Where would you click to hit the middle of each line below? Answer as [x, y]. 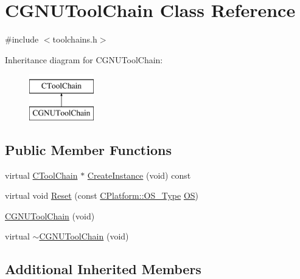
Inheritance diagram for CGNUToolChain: [84, 59]
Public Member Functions [88, 149]
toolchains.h [75, 39]
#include [22, 39]
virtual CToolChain [41, 175]
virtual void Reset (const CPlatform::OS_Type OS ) [102, 195]
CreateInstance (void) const [139, 175]
